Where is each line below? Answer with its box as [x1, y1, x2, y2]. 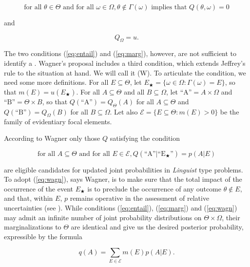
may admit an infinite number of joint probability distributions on [4, 212, 202, 222]
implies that [151, 4, 187, 11]
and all [124, 86, 145, 96]
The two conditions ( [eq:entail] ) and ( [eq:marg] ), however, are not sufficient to [4, 48, 237, 58]
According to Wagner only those [4, 133, 100, 143]
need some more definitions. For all [4, 77, 109, 87]
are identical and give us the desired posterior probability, [71, 222, 244, 232]
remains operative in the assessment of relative [70, 193, 210, 203]
